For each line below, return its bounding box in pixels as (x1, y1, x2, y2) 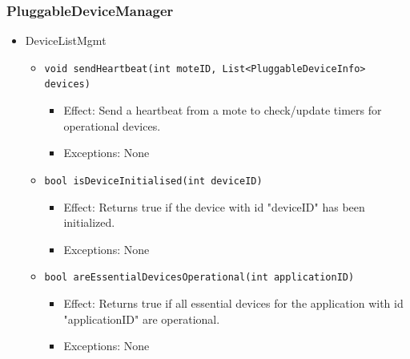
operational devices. (63, 117, 161, 134)
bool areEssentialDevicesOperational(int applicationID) (44, 272, 355, 284)
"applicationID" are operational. (63, 310, 220, 327)
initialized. (63, 214, 115, 231)
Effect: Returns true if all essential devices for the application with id (63, 295, 404, 311)
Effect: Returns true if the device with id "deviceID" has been (63, 198, 365, 215)
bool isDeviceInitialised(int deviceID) (44, 175, 263, 187)
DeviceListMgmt (25, 32, 107, 49)
